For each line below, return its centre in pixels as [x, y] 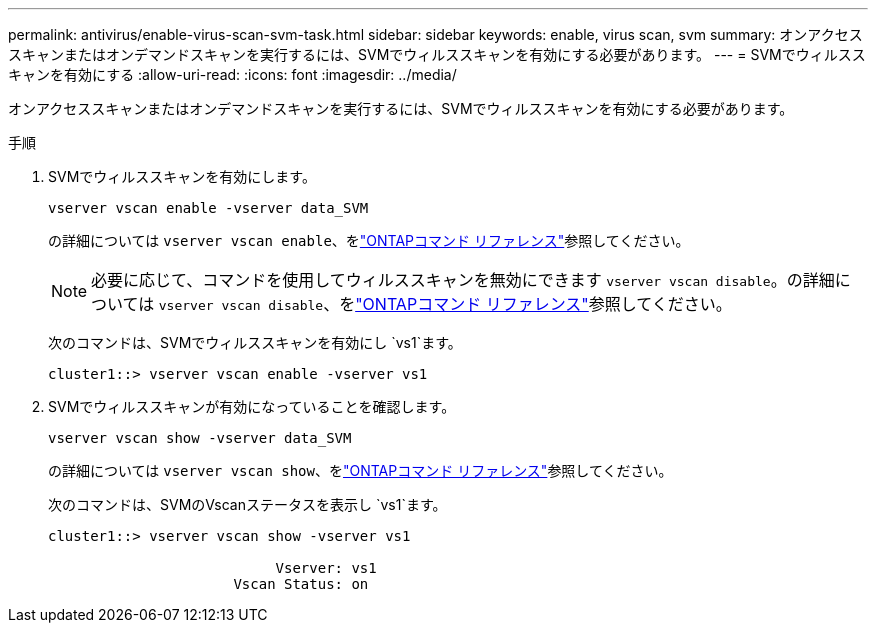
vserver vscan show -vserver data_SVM [200, 438]
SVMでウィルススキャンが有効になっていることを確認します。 [252, 406]
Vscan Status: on [301, 584]
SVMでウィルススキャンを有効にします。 [182, 176]
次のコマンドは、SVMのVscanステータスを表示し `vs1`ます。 [247, 504]
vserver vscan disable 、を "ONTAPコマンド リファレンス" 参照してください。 [445, 304]
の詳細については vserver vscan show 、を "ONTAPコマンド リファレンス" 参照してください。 [360, 470]
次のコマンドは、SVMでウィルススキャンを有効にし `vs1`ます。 [255, 342]
